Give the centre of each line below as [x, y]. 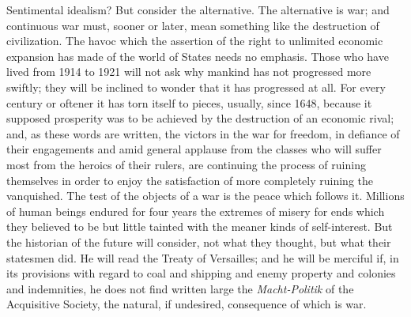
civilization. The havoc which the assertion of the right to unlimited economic [195, 41]
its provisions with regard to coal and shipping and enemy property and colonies [201, 273]
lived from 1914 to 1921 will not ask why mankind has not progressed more [189, 72]
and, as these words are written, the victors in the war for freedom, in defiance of [203, 133]
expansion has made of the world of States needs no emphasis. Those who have [198, 56]
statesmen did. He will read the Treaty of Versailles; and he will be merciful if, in [203, 257]
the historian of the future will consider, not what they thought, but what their [199, 242]
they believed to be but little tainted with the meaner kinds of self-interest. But [200, 226]
